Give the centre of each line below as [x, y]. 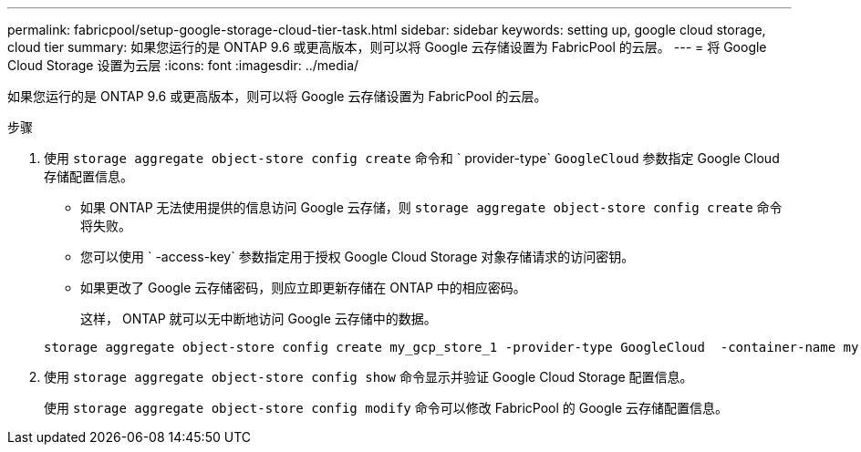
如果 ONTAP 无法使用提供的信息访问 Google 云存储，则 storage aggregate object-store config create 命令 [431, 207]
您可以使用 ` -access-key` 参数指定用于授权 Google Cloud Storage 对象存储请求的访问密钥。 [358, 257]
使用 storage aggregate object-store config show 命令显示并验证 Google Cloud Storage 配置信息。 [368, 377]
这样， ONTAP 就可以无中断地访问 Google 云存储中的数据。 [259, 318]
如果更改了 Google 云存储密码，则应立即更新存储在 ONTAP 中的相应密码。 [303, 288]
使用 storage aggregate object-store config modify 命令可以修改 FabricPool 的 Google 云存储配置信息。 [386, 408]
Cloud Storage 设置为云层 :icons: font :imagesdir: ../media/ [183, 65]
